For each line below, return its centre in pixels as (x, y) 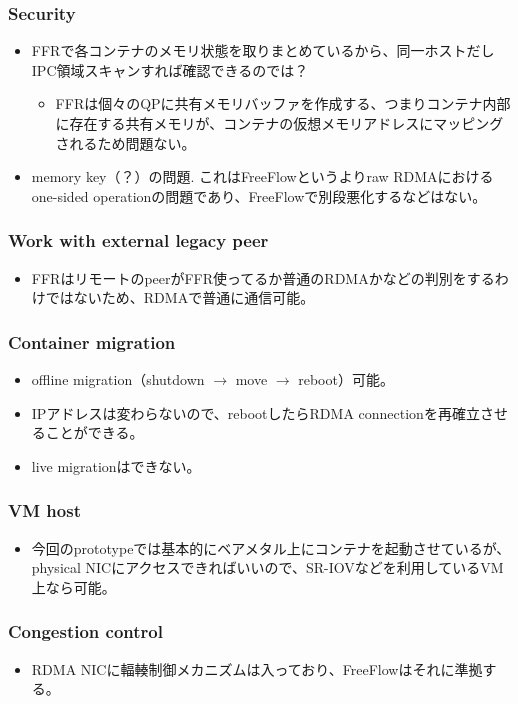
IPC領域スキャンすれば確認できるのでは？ (170, 69)
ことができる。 (94, 432)
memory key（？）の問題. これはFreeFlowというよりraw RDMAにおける (262, 176)
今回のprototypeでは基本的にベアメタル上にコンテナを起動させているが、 (271, 547)
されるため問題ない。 (125, 142)
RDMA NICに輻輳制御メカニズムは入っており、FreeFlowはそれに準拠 (257, 668)
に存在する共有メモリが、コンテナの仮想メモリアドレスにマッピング (279, 123)
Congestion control (85, 631)
